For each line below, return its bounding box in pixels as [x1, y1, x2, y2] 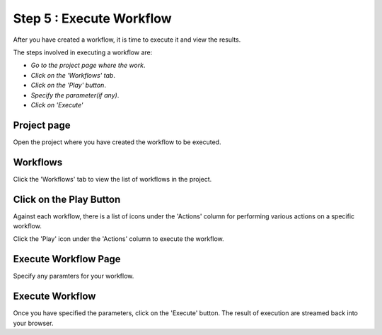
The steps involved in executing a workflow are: [13, 48, 153, 57]
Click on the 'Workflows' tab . [30, 71, 116, 79]
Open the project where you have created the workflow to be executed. [13, 138, 221, 146]
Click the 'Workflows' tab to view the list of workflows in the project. [13, 175, 212, 183]
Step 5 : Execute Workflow [13, 11, 173, 26]
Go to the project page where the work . [30, 61, 146, 70]
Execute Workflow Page [13, 253, 121, 265]
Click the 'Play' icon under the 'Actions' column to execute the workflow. [13, 235, 224, 243]
